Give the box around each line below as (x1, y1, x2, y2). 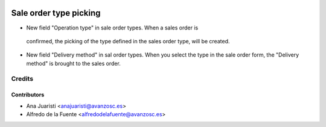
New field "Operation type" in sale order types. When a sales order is (26, 24, 199, 31)
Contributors (11, 91, 45, 99)
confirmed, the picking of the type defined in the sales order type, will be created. (26, 37, 230, 45)
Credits (11, 75, 33, 83)
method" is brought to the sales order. (26, 60, 121, 67)
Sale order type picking (11, 8, 101, 18)
